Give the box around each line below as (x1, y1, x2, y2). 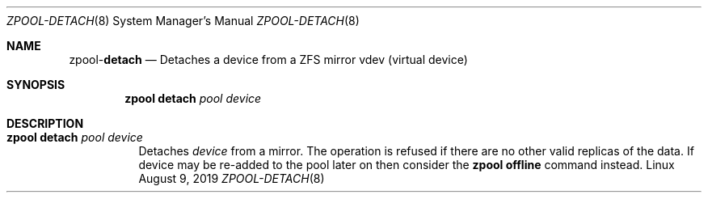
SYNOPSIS (6, 78, 65, 91)
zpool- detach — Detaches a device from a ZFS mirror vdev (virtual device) (69, 53, 468, 66)
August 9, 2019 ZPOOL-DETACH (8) (138, 171, 325, 185)
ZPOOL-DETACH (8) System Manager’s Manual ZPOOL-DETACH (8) (6, 14, 360, 28)
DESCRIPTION (6, 116, 84, 130)
